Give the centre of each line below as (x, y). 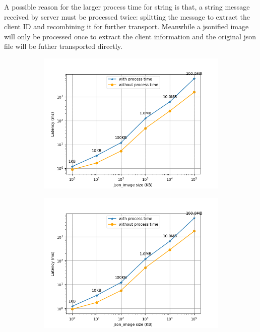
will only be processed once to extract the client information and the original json (130, 36)
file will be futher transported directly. (63, 46)
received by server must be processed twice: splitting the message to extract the (127, 16)
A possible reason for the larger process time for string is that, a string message (127, 7)
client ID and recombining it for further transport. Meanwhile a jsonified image (126, 26)
